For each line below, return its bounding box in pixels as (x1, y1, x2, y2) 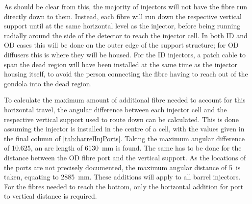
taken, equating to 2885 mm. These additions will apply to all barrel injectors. (4, 172, 241, 182)
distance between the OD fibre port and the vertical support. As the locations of (4, 152, 246, 162)
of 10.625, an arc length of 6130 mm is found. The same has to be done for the (4, 143, 242, 153)
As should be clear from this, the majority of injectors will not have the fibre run (4, 1, 248, 11)
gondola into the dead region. (4, 78, 92, 88)
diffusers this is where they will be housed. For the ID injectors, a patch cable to (4, 49, 246, 59)
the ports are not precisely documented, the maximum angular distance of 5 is (4, 162, 241, 172)
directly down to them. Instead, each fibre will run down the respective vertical (4, 11, 242, 21)
